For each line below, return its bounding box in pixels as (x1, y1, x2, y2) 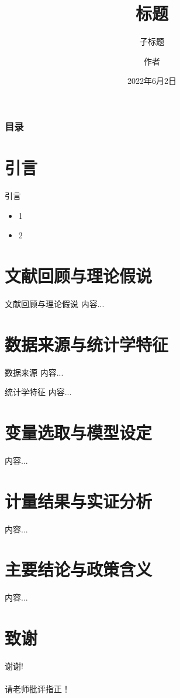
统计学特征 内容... (5, 386, 72, 398)
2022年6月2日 (127, 75, 176, 87)
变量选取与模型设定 (5, 420, 153, 444)
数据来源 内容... (5, 366, 64, 378)
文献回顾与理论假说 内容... (5, 297, 105, 309)
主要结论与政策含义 (5, 557, 153, 581)
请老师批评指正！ (5, 683, 70, 695)
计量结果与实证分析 (5, 488, 153, 512)
